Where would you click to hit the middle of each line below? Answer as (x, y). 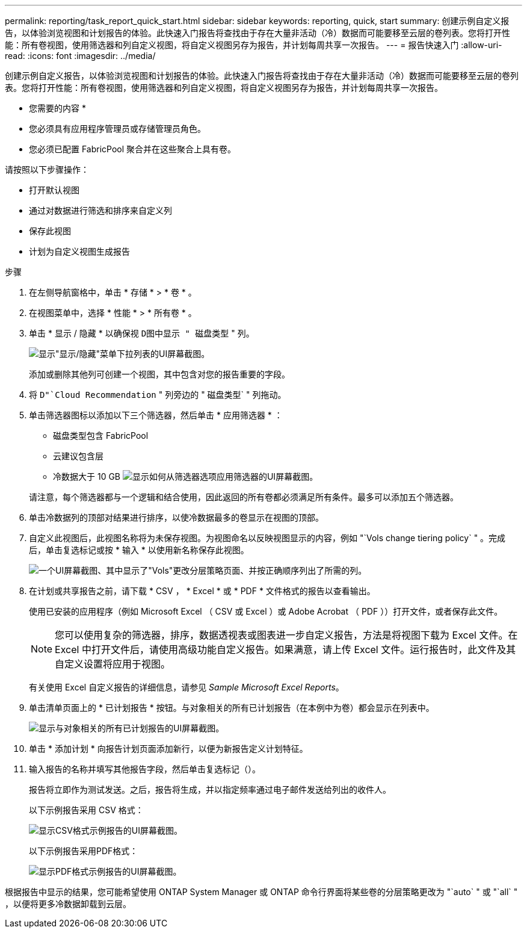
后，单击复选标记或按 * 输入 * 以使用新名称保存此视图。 (139, 550)
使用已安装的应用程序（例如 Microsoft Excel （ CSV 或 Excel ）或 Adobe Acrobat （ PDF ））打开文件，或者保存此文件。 (266, 611)
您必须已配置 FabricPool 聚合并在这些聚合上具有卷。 (133, 149)
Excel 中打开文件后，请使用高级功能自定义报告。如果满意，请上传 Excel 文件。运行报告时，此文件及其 (285, 649)
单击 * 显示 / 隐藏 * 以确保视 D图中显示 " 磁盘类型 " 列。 (142, 333)
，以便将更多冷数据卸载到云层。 (68, 904)
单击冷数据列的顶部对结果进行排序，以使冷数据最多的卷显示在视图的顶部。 (176, 517)
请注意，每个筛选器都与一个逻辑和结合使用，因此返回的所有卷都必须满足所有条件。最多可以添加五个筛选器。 (244, 497)
